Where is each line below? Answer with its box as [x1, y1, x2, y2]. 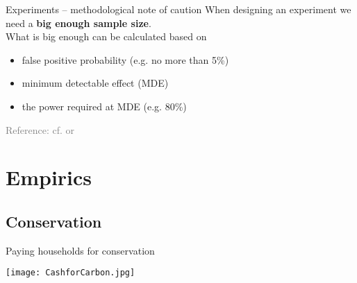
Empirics [6, 163, 92, 191]
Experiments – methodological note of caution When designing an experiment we [6, 2, 351, 16]
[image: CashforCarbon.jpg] [6, 268, 135, 278]
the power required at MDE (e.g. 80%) [22, 98, 187, 113]
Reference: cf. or [6, 122, 75, 137]
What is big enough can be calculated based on [6, 29, 207, 44]
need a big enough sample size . [6, 15, 151, 30]
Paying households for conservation [6, 243, 155, 257]
